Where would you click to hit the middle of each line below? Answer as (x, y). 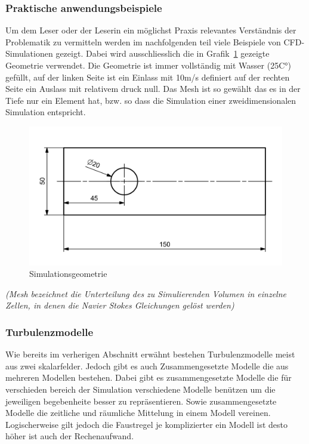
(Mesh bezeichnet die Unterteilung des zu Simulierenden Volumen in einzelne (146, 293)
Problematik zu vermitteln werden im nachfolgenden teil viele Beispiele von (143, 41)
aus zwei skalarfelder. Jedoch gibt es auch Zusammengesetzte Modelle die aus (147, 366)
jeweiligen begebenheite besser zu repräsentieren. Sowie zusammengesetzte (141, 401)
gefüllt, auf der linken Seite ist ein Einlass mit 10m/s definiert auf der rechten (148, 77)
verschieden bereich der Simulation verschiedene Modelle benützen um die (140, 389)
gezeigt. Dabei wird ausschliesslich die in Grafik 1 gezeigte (163, 53)
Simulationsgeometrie (68, 274)
